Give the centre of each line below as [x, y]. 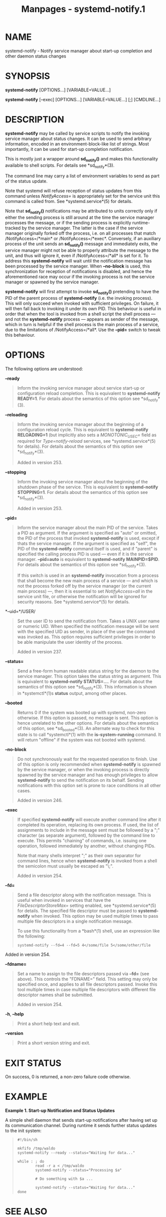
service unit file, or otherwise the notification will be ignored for [82, 596]
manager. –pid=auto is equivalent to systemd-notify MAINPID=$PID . [88, 559]
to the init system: [23, 1131]
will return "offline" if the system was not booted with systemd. [82, 740]
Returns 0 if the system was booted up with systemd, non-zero [82, 712]
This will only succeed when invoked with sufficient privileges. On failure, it [82, 303]
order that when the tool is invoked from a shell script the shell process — [81, 314]
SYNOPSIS [28, 76]
